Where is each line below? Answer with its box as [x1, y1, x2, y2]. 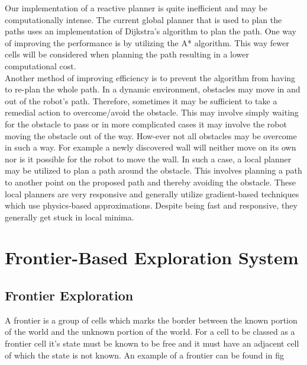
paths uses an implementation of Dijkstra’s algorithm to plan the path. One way [5, 25, 297, 37]
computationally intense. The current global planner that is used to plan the [5, 13, 282, 25]
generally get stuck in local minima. [5, 210, 134, 223]
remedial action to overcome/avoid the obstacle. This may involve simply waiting [5, 106, 299, 119]
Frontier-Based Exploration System [5, 245, 299, 270]
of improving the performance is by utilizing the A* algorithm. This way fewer [5, 36, 289, 49]
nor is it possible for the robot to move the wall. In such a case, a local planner [5, 152, 292, 165]
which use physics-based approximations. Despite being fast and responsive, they [5, 199, 298, 212]
